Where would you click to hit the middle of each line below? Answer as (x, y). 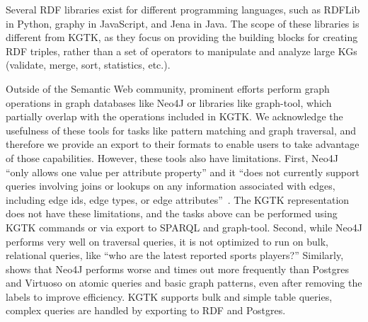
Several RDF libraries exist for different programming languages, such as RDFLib (183, 9)
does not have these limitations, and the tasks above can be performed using (172, 213)
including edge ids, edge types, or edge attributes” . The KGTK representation (178, 199)
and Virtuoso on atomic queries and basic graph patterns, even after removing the (184, 283)
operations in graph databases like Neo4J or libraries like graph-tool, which (169, 102)
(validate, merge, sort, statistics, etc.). (88, 65)
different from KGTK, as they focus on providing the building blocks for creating (182, 37)
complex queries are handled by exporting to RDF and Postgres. (146, 310)
